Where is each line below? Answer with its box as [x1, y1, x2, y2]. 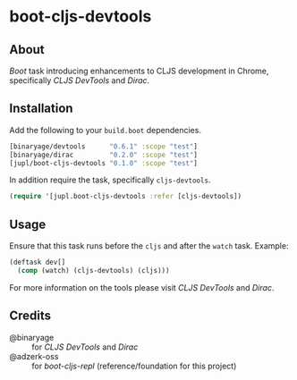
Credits [9, 308, 52, 324]
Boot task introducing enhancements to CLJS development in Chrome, [9, 65, 269, 76]
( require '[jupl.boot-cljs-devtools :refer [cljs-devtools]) [9, 192, 242, 201]
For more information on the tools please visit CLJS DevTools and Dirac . [9, 282, 275, 292]
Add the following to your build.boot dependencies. [9, 124, 201, 135]
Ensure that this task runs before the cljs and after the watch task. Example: [9, 241, 289, 251]
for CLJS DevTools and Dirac [31, 342, 139, 352]
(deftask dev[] [9, 258, 66, 267]
